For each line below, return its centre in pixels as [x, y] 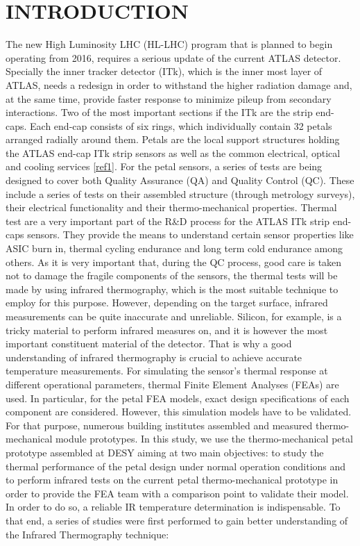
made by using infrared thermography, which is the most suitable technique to [172, 289]
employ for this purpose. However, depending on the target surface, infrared [167, 303]
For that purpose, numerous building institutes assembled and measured [159, 425]
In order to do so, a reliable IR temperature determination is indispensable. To [173, 507]
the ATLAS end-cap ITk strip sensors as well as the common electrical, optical [173, 152]
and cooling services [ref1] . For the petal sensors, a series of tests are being [164, 166]
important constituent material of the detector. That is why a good [149, 344]
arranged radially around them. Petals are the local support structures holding [173, 139]
